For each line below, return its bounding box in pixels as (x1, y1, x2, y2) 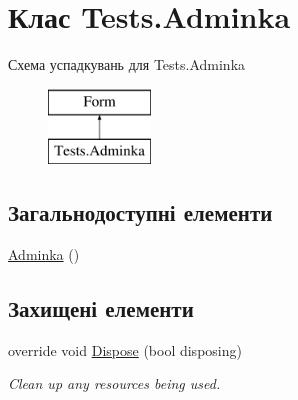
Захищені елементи (8, 293, 194, 324)
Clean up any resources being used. (8, 373, 221, 394)
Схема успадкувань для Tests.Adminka (8, 54, 246, 75)
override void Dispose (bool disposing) (8, 339, 242, 360)
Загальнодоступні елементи (8, 197, 273, 228)
